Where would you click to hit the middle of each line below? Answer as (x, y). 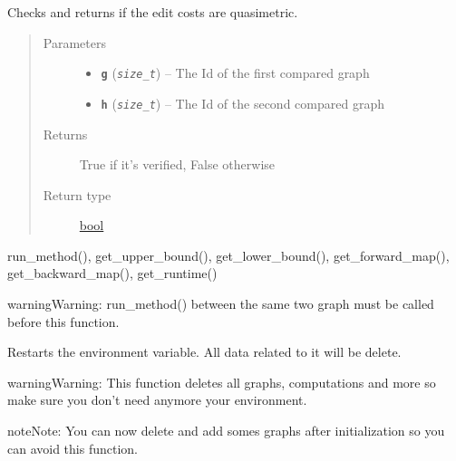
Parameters (74, 42)
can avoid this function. (73, 448)
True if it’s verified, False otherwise (177, 164)
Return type (77, 194)
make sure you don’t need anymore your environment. (157, 400)
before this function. (63, 321)
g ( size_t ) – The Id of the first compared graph (235, 73)
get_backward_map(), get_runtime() (112, 273)
